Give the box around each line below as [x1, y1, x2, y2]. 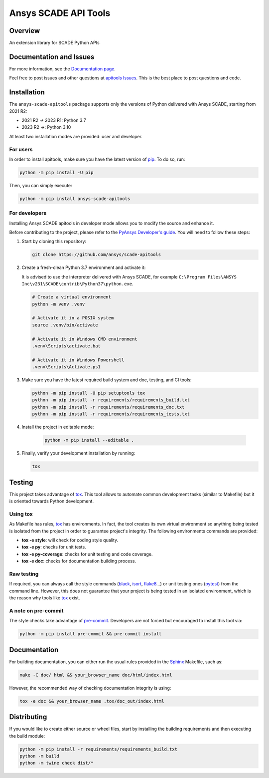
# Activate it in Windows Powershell [32, 357, 125, 363]
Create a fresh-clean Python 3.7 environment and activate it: [21, 264, 146, 270]
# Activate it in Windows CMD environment [32, 336, 137, 342]
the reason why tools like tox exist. [9, 595, 80, 601]
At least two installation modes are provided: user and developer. [9, 133, 143, 139]
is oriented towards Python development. [9, 498, 94, 504]
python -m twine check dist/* [19, 760, 94, 766]
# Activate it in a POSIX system [32, 315, 114, 321]
